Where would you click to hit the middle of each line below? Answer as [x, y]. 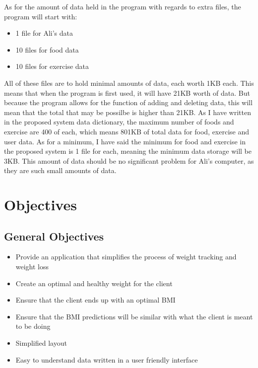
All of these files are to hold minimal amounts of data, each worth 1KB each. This [129, 83]
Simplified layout [41, 343]
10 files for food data [47, 49]
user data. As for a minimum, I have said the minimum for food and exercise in [125, 141]
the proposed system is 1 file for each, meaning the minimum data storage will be [128, 151]
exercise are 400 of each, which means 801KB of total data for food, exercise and [127, 131]
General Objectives [54, 236]
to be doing [33, 326]
